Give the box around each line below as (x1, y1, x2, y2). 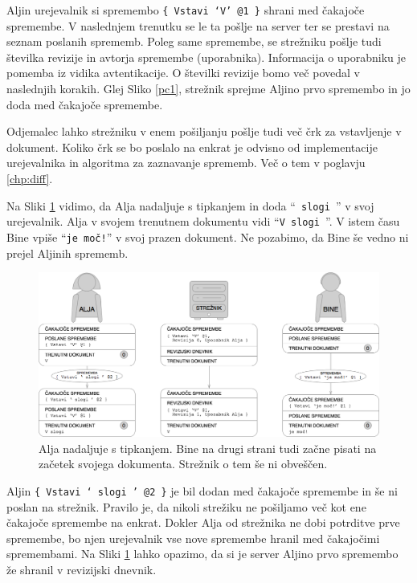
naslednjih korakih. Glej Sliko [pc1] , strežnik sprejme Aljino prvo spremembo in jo (6, 80, 411, 97)
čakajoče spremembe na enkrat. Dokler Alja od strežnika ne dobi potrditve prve (6, 514, 400, 531)
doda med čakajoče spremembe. (6, 96, 163, 112)
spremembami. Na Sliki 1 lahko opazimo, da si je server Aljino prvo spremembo (6, 545, 399, 562)
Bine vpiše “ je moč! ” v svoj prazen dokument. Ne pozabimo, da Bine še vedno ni (6, 228, 409, 245)
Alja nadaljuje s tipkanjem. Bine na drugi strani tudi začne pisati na (39, 439, 377, 456)
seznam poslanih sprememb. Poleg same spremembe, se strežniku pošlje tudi (6, 33, 382, 50)
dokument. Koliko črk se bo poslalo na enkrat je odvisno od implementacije (6, 138, 378, 155)
